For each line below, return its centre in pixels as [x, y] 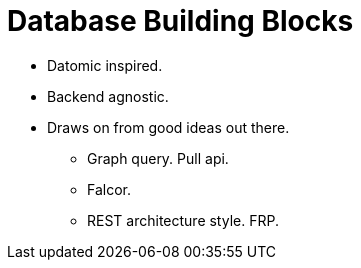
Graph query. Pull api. [158, 158]
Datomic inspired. [105, 65]
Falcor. [109, 189]
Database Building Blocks [180, 21]
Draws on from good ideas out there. [168, 127]
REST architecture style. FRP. [183, 220]
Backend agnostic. [108, 96]
